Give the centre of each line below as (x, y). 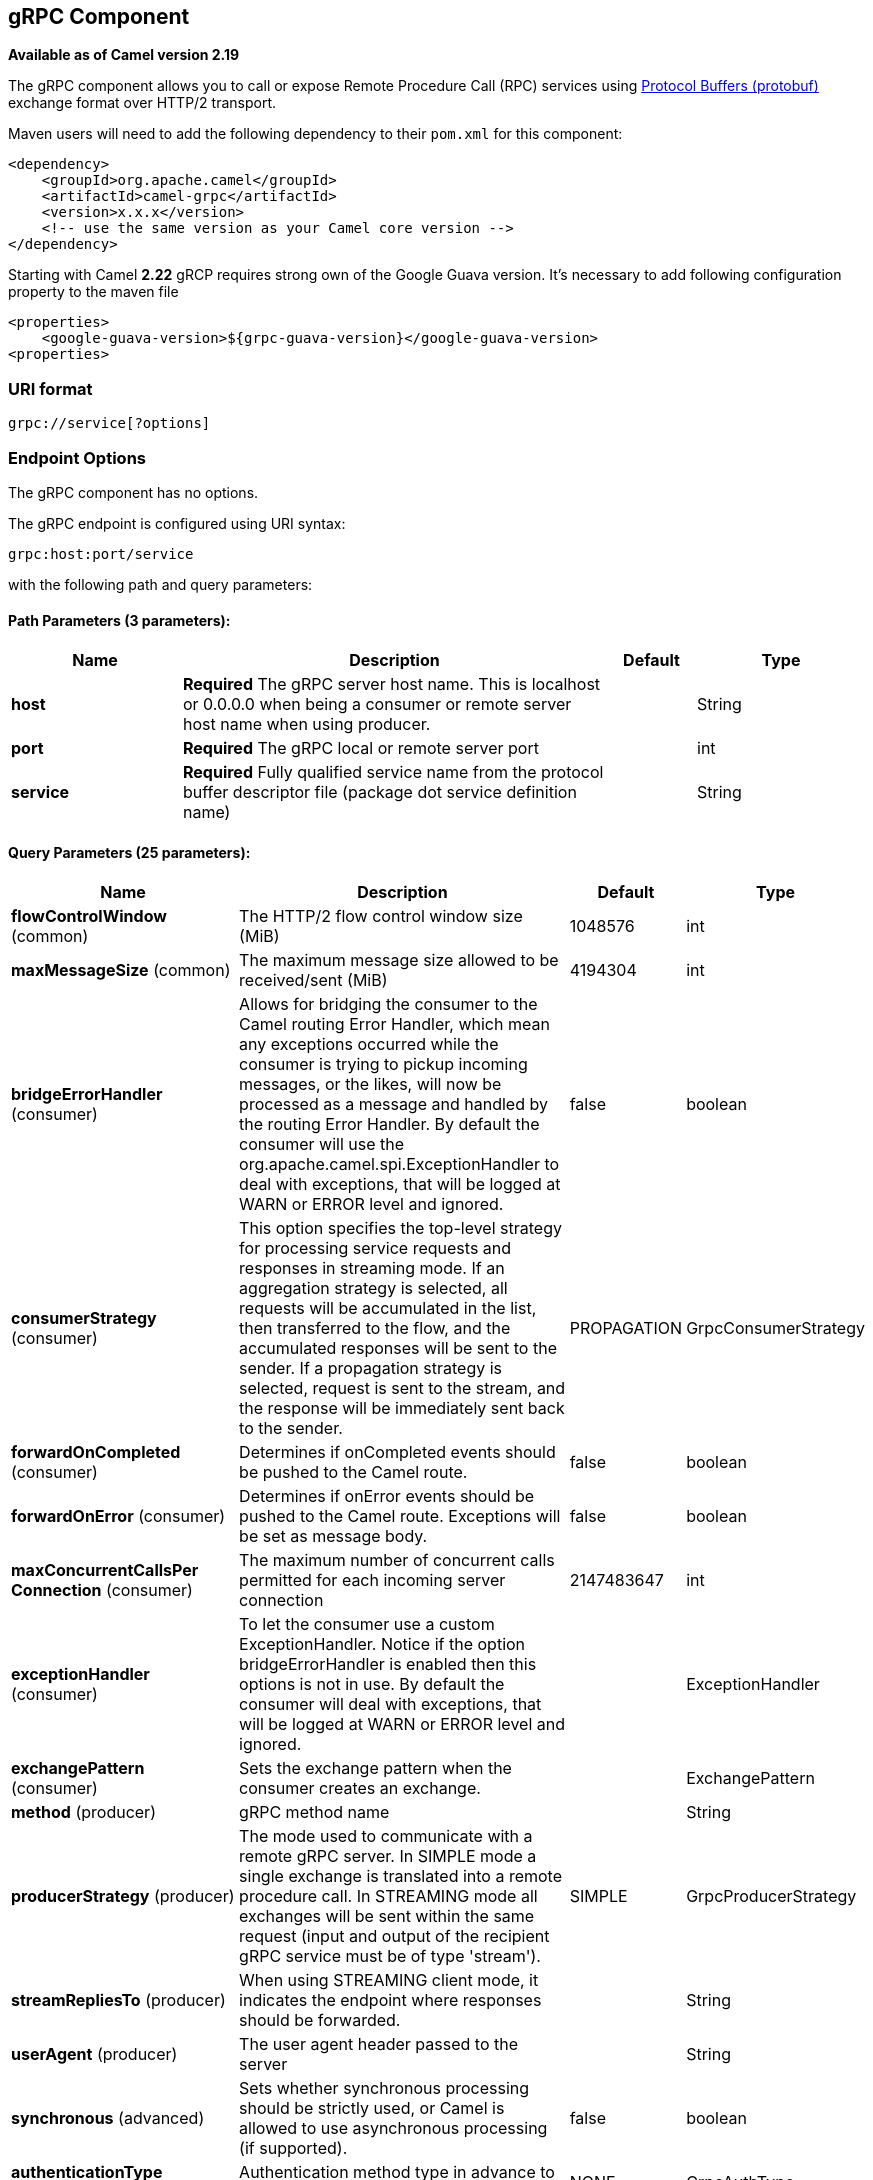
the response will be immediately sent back (402, 1408)
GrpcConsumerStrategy (775, 1328)
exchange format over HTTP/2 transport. (142, 103)
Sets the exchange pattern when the (375, 1768)
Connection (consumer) (102, 1590)
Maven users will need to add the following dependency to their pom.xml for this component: (315, 134)
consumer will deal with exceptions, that (390, 1704)
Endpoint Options (77, 457)
